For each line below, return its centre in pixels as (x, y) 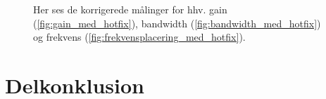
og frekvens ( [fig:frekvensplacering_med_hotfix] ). (139, 37)
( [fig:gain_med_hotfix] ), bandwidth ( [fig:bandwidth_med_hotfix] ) (177, 23)
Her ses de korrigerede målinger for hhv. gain (130, 9)
